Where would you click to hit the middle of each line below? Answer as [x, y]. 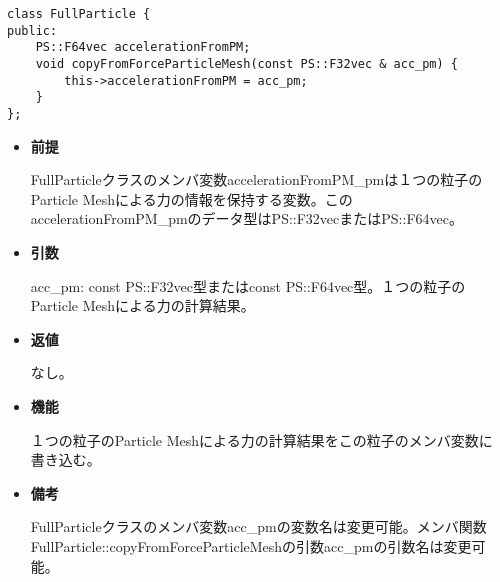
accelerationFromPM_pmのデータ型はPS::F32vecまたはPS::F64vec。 [246, 218]
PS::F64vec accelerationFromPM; [143, 47]
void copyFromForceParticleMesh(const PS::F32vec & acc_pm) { [247, 63]
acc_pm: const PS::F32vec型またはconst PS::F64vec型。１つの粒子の [248, 285]
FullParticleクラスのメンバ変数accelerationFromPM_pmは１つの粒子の [256, 179]
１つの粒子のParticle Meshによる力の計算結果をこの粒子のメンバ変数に [261, 439]
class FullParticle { [79, 14]
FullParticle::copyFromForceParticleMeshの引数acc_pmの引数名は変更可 [258, 545]
